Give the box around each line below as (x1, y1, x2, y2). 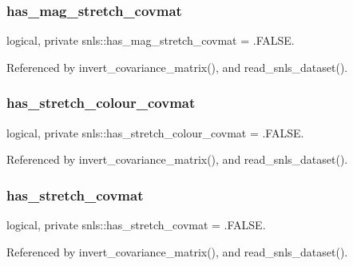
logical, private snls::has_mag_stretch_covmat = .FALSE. (6, 32, 295, 49)
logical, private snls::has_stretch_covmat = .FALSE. (6, 216, 266, 233)
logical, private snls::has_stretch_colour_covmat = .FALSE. (6, 124, 304, 141)
